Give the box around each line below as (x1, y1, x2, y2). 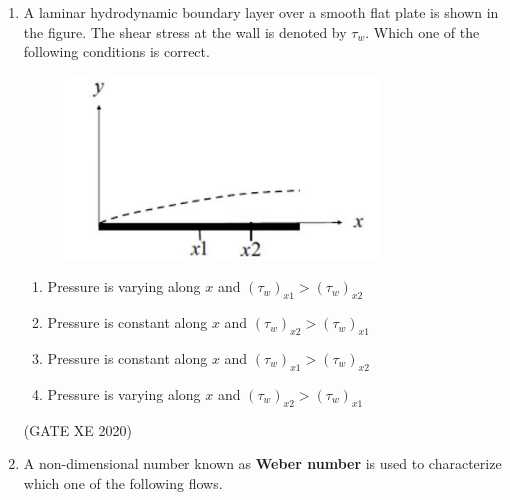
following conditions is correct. (23, 41, 210, 62)
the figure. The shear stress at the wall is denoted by (23, 21, 347, 42)
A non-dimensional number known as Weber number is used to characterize (23, 453, 502, 474)
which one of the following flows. (23, 472, 223, 493)
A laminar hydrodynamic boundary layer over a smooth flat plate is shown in (23, 2, 499, 22)
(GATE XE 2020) (23, 419, 133, 440)
